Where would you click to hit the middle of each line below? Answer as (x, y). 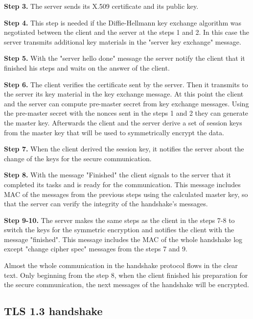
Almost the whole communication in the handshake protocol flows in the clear (121, 265)
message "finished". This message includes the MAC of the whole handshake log (123, 239)
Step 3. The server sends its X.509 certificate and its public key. (101, 6)
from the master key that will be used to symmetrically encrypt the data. (114, 132)
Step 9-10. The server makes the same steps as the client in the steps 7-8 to (119, 220)
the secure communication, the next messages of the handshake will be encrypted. (126, 284)
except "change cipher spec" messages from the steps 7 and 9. (96, 249)
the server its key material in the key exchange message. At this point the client (124, 94)
